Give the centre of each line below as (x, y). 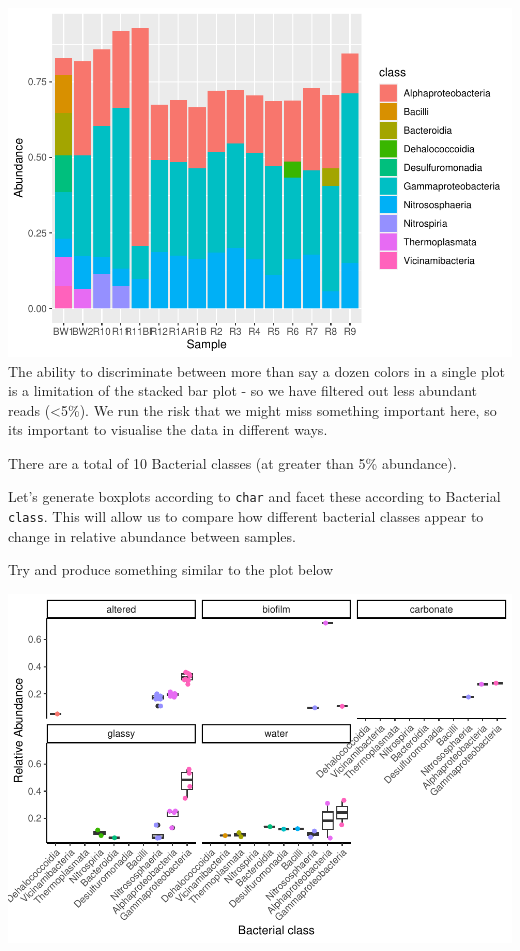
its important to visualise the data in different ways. (168, 429)
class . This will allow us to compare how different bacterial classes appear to (246, 516)
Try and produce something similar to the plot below (171, 569)
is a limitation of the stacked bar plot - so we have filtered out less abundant (243, 390)
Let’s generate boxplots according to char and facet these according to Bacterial (254, 496)
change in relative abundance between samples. (152, 535)
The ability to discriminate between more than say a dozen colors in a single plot (256, 370)
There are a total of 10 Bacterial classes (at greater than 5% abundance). (232, 462)
